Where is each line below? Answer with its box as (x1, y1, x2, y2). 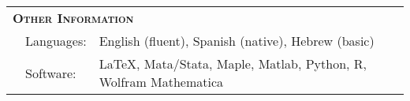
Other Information (13, 9, 134, 27)
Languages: (25, 32, 87, 50)
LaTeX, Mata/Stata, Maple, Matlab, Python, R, (99, 54, 367, 73)
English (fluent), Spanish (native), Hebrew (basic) (99, 32, 375, 50)
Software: (25, 63, 76, 82)
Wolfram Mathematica (99, 73, 224, 91)
